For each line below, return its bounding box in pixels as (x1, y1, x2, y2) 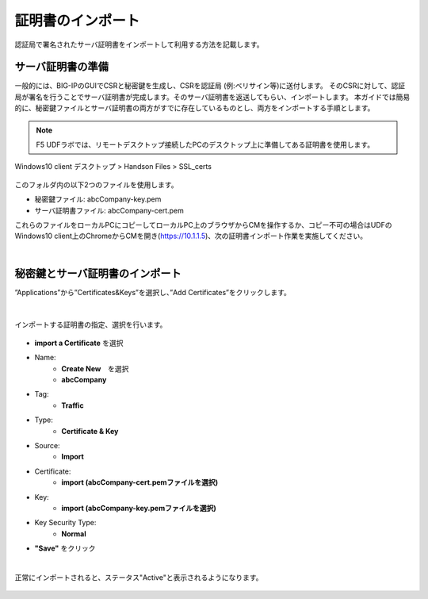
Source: (34, 440, 60, 450)
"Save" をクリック (34, 543, 96, 553)
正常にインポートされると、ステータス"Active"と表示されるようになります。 (14, 572, 263, 582)
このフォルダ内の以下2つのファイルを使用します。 (14, 179, 178, 190)
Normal (61, 528, 86, 539)
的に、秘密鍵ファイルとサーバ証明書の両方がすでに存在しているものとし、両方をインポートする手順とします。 (14, 103, 375, 113)
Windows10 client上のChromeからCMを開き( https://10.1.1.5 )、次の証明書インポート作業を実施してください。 (14, 231, 368, 241)
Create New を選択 (61, 363, 129, 373)
